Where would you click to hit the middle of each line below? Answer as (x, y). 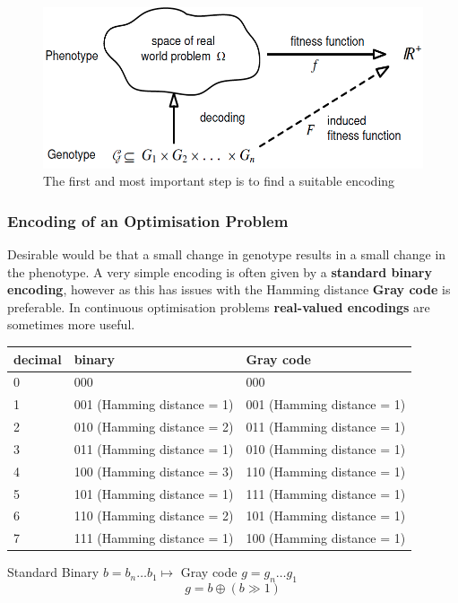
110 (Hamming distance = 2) (154, 516)
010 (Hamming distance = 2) (154, 427)
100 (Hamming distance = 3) (154, 471)
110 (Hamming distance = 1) (326, 471)
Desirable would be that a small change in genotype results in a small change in (227, 254)
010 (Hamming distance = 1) (326, 448)
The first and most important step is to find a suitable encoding (219, 181)
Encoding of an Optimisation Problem (148, 220)
